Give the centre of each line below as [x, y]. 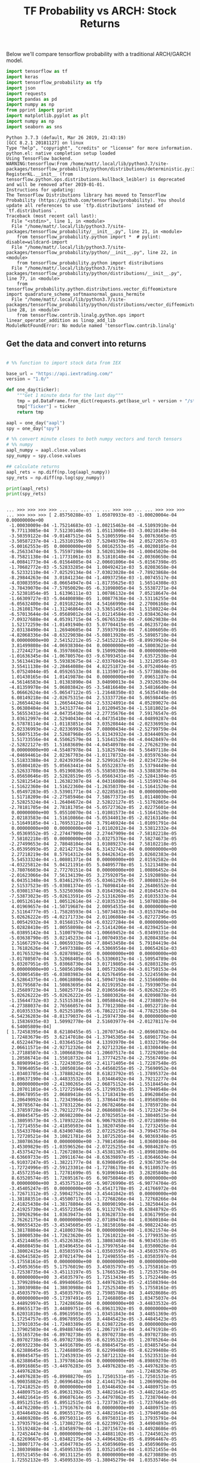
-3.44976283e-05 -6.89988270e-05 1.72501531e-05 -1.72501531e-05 [93, 1376]
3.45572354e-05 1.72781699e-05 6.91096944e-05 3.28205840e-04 [94, 1173]
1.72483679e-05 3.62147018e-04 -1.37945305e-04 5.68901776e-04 [94, 1037]
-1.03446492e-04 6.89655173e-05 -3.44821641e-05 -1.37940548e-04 [93, 1413]
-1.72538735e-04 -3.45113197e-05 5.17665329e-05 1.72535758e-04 [93, 1272]
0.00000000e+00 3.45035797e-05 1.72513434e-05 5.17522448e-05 [94, 1277]
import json [21, 88]
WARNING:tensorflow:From [37, 163]
